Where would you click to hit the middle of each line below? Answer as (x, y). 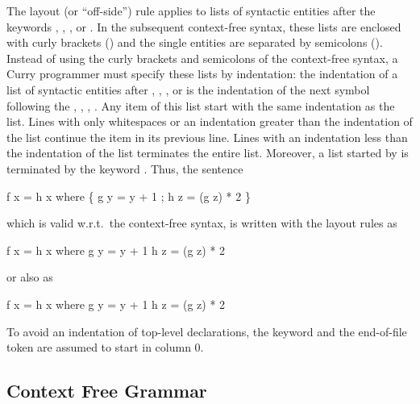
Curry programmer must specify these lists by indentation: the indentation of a (202, 74)
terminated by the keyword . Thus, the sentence (125, 168)
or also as (30, 277)
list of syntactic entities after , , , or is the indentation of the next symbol (188, 89)
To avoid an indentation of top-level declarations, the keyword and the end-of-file (207, 331)
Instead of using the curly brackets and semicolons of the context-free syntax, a (202, 58)
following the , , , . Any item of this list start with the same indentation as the (201, 105)
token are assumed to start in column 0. (105, 347)
